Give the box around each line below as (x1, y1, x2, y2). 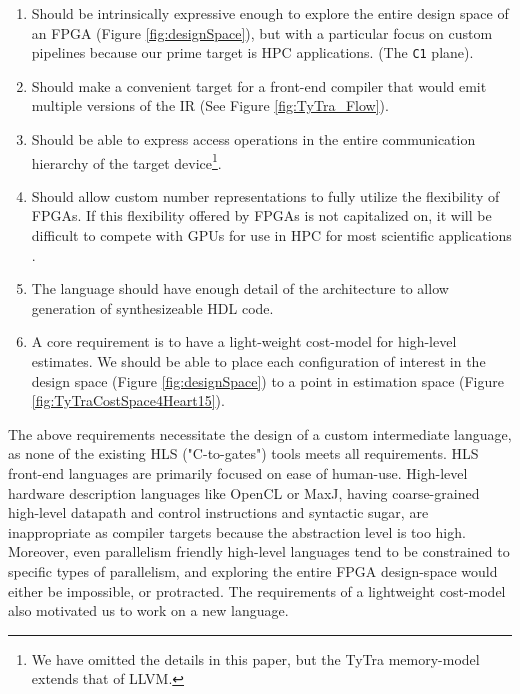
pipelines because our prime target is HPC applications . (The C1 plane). (31, 42, 474, 63)
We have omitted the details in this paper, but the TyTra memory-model (31, 648, 480, 669)
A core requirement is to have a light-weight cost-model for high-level (31, 331, 457, 352)
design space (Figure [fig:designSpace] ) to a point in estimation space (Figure (31, 370, 505, 391)
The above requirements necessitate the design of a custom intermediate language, (8, 423, 512, 444)
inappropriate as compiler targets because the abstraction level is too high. (8, 521, 466, 542)
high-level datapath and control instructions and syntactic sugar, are (8, 502, 429, 523)
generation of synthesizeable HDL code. (31, 297, 274, 318)
